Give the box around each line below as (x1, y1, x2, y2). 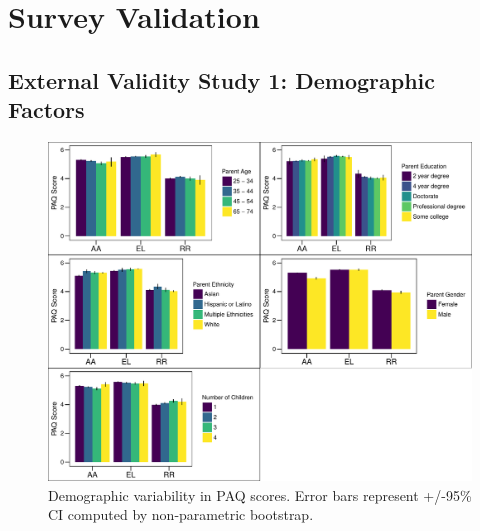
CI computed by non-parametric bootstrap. (48, 504, 314, 525)
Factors (8, 94, 85, 125)
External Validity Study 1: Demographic (8, 64, 435, 95)
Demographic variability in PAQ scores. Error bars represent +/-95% (48, 484, 472, 505)
